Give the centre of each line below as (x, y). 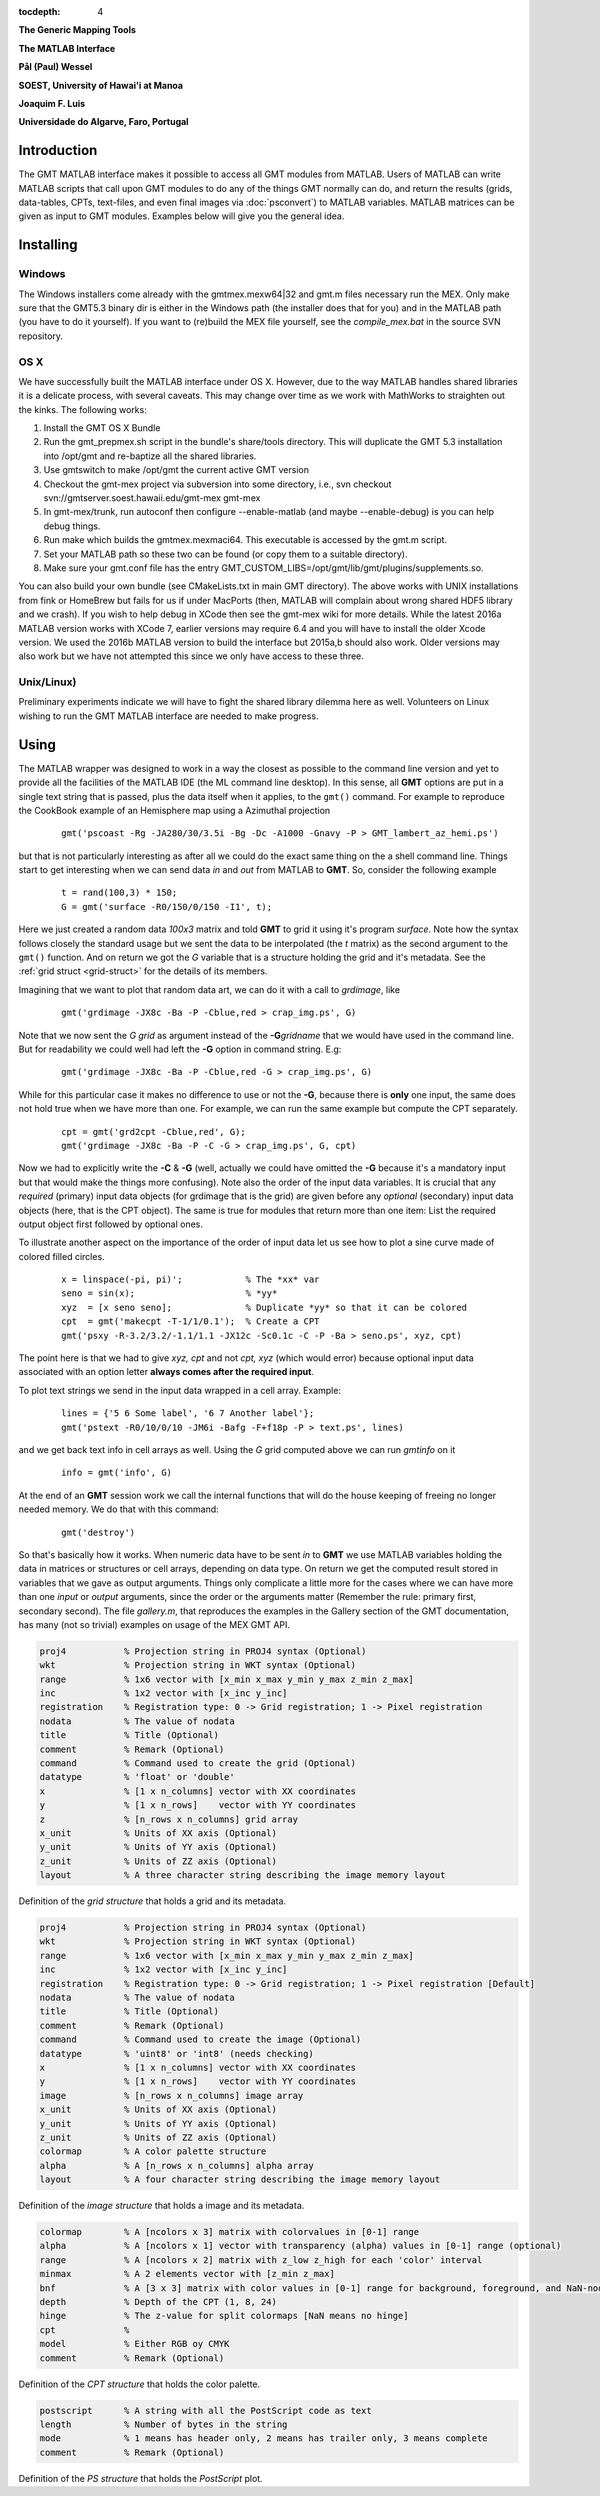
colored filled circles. (61, 1256)
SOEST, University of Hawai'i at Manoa (101, 85)
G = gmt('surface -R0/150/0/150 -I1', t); (167, 906)
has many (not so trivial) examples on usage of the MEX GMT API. (154, 1624)
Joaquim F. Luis (52, 103)
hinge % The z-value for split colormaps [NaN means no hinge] (224, 2316)
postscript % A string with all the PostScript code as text (205, 2410)
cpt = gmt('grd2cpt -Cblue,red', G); (154, 1131)
